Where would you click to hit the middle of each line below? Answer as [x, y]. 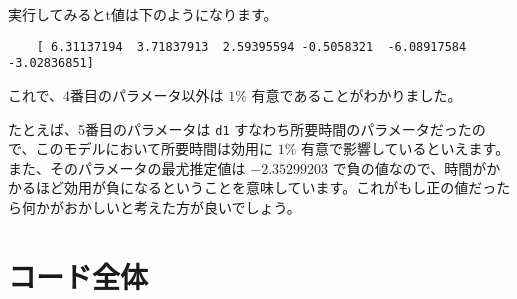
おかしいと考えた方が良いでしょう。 [182, 206]
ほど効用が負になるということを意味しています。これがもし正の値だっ [266, 187]
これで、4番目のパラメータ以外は [116, 94]
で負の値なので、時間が [409, 167]
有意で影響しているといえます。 [405, 148]
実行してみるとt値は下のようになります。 [143, 14]
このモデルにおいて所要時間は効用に [154, 148]
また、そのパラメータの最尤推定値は [127, 167]
